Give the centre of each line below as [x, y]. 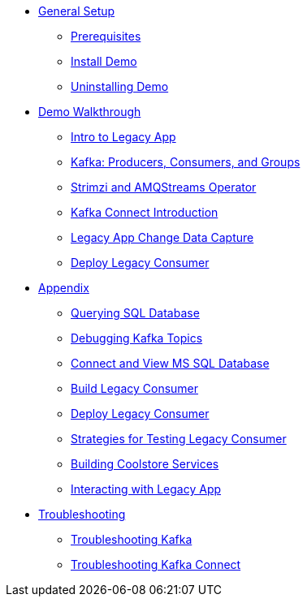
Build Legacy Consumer [135, 388]
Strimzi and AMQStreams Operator [164, 187]
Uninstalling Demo [120, 86]
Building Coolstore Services [145, 464]
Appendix [64, 288]
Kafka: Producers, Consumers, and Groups [186, 162]
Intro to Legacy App [123, 137]
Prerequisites [106, 36]
